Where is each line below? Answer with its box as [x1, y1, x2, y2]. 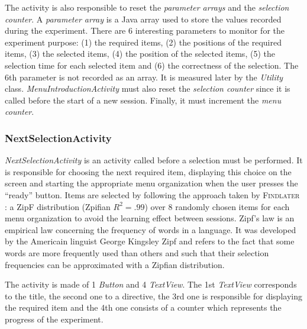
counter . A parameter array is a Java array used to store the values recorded [5, 12, 282, 25]
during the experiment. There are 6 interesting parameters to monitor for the [5, 24, 285, 37]
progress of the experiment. [5, 312, 104, 325]
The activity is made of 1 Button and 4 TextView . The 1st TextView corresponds [5, 278, 297, 291]
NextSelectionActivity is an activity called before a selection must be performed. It [5, 154, 303, 166]
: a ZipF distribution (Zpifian [5, 200, 111, 212]
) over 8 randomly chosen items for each [144, 200, 290, 212]
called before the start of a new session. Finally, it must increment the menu [5, 93, 282, 106]
